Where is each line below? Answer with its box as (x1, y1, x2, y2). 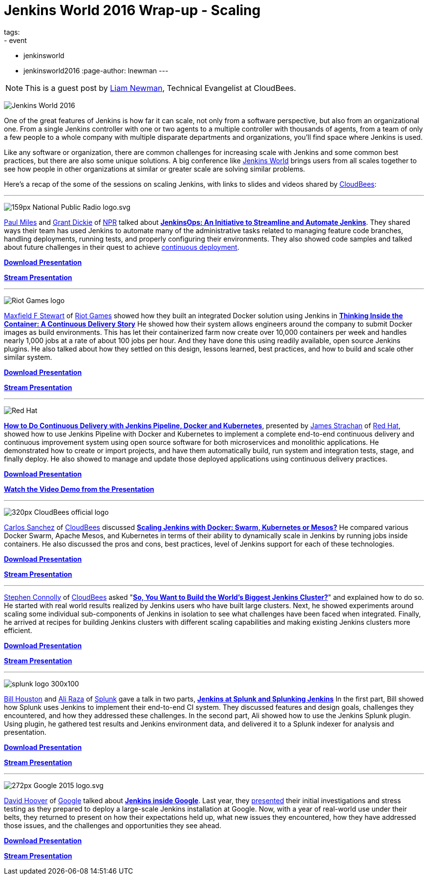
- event (4, 36, 27, 44)
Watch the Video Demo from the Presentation (4, 484, 154, 493)
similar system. (4, 352, 52, 361)
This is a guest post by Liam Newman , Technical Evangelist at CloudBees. (25, 83, 296, 93)
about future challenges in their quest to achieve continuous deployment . (4, 242, 239, 251)
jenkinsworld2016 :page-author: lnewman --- (23, 66, 169, 75)
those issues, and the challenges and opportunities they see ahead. (4, 821, 221, 830)
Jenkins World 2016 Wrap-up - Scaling (4, 2, 261, 19)
